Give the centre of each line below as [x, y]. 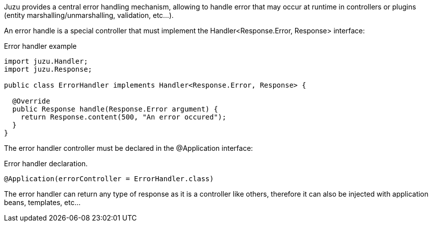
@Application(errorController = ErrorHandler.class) [109, 179]
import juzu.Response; [48, 69]
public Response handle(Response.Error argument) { [115, 109]
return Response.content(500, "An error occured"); [123, 117]
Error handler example [41, 46]
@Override [31, 101]
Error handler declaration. [46, 164]
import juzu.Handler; [46, 61]
